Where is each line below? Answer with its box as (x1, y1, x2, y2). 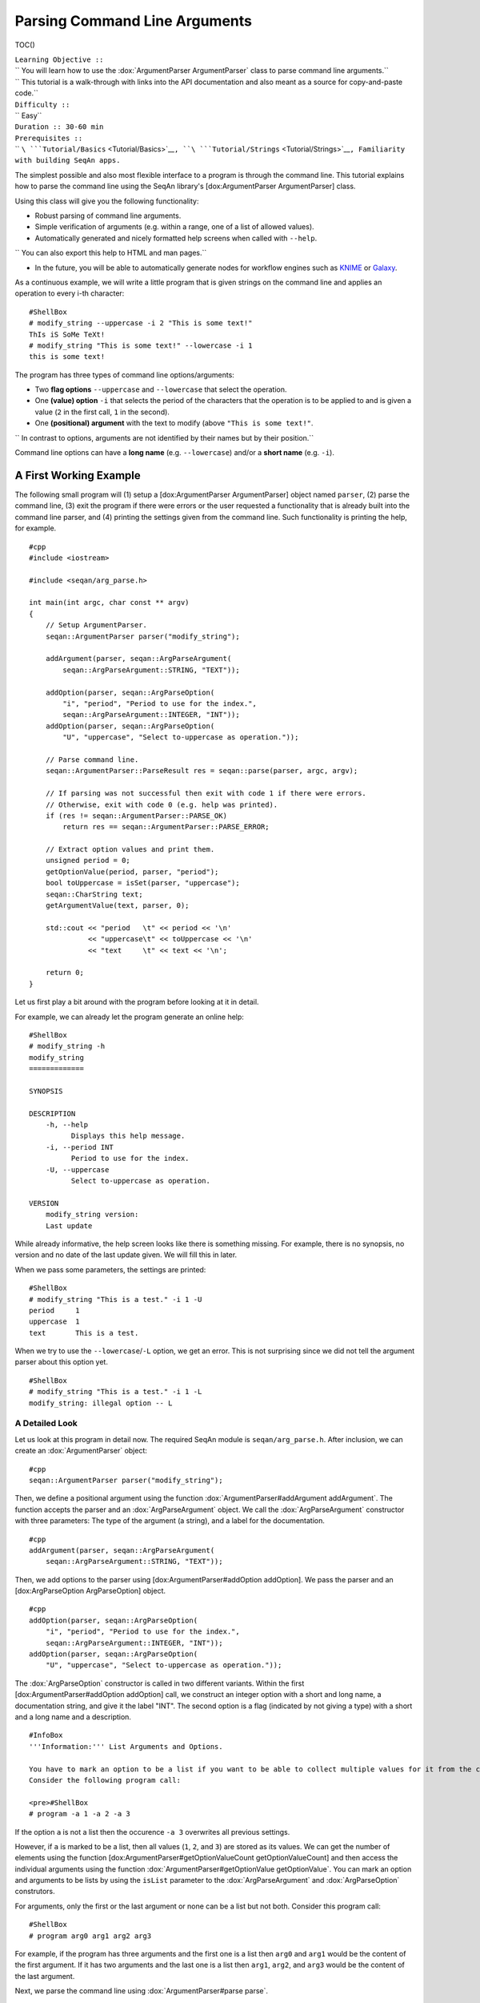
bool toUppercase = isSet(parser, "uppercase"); (45, 878, 240, 888)
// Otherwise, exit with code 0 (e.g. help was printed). (45, 800, 278, 809)
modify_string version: (45, 1210, 139, 1219)
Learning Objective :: (14, 54, 104, 64)
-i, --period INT (45, 1143, 114, 1151)
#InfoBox (29, 1731, 63, 1740)
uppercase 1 (29, 1317, 80, 1326)
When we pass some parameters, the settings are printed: (14, 1264, 206, 1274)
